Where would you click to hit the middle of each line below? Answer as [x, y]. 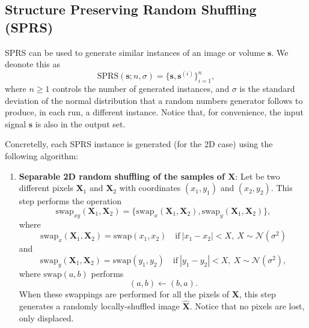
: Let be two [258, 176]
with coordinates [150, 188]
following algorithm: [42, 156]
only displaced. [46, 317]
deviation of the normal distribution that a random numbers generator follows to [154, 100]
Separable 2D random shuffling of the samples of [122, 176]
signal [16, 123]
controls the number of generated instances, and [141, 89]
